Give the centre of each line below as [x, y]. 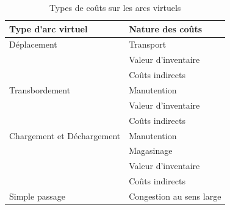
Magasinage [151, 150]
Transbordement [40, 89]
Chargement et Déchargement [65, 135]
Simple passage [37, 196]
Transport [148, 44]
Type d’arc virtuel [49, 28]
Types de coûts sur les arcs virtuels [115, 7]
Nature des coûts [166, 28]
